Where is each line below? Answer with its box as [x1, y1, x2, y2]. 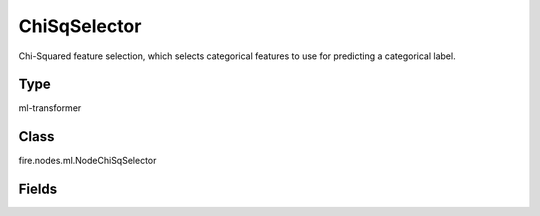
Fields [18, 181, 58, 198]
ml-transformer [18, 102, 82, 114]
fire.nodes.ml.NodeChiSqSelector [18, 155, 157, 167]
